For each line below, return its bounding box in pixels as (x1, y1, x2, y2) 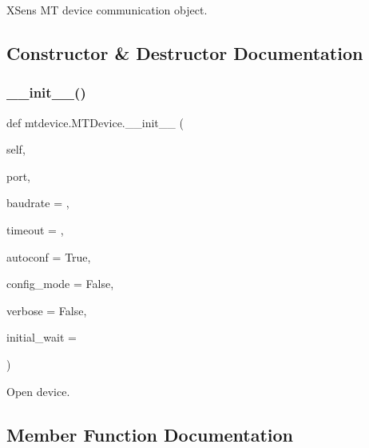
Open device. (6, 382, 70, 399)
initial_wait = (6, 329, 77, 346)
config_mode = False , (6, 275, 114, 292)
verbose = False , (6, 302, 87, 318)
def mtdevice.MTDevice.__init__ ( (6, 114, 184, 130)
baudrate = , (6, 194, 69, 211)
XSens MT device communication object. (6, 2, 208, 18)
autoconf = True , (6, 248, 91, 265)
